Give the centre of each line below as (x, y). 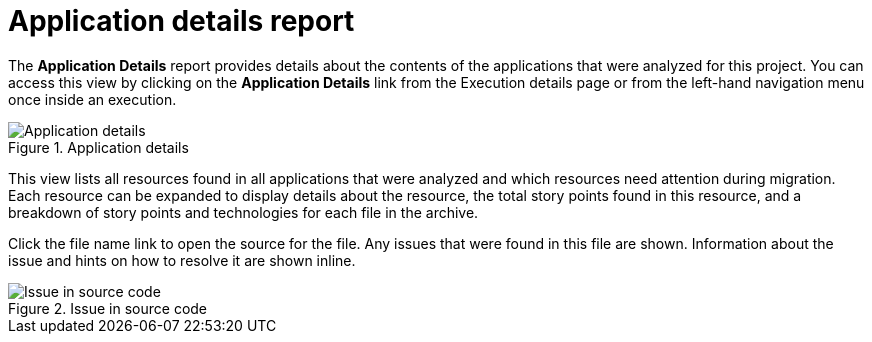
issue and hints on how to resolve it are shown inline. (182, 260)
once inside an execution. (92, 99)
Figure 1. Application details (98, 147)
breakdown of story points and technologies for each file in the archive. (243, 212)
